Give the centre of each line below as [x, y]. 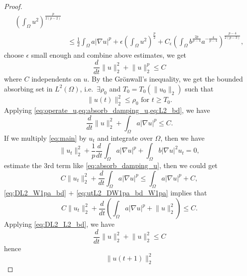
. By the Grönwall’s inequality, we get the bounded [165, 79]
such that [199, 88]
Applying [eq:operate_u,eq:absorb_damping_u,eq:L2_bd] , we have [107, 110]
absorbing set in [28, 88]
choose [14, 54]
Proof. [13, 6]
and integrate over [125, 138]
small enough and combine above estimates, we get [109, 54]
